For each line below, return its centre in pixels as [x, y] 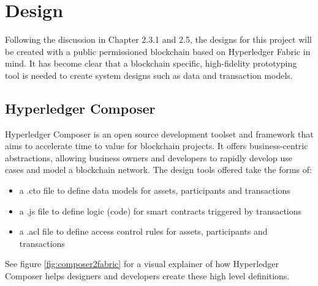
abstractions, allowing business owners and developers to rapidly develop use [149, 157]
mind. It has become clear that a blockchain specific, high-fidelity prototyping [151, 63]
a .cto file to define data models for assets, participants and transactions [155, 190]
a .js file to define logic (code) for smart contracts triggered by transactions [161, 211]
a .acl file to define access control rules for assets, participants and [143, 231]
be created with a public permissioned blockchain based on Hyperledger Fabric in [158, 51]
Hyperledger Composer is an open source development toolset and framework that [159, 134]
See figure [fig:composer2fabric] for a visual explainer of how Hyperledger [142, 264]
